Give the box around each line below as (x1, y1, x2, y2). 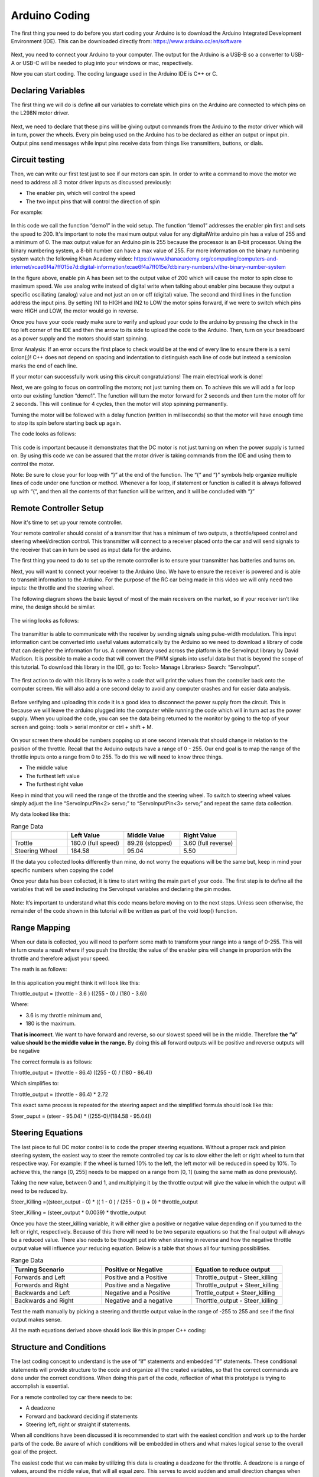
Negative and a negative (105, 1296, 173, 1304)
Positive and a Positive (105, 1273, 168, 1281)
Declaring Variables (11, 86, 85, 96)
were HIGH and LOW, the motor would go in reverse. (11, 307, 139, 314)
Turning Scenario (14, 1265, 64, 1273)
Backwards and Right (14, 1296, 74, 1304)
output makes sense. (11, 1316, 62, 1323)
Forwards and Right (14, 1281, 69, 1289)
